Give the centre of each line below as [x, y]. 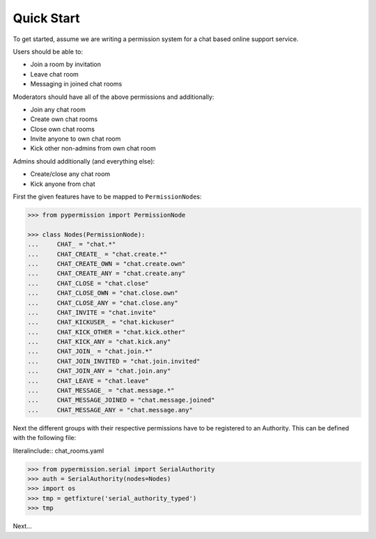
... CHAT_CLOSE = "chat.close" [88, 283]
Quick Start [46, 18]
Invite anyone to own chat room [76, 139]
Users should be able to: [48, 52]
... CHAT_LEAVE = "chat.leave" [88, 381]
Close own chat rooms [63, 129]
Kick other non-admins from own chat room [93, 148]
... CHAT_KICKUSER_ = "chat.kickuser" [101, 322]
